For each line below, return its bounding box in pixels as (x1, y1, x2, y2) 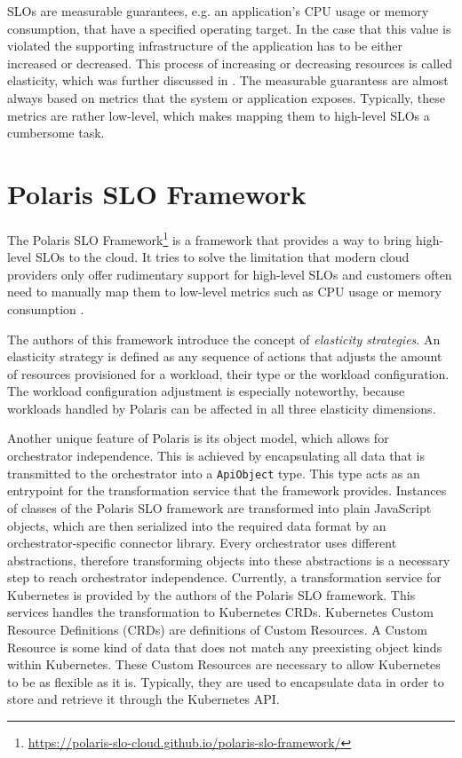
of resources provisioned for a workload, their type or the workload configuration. (7, 364, 450, 383)
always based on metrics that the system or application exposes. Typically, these (7, 88, 445, 107)
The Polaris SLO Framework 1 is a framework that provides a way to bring (7, 227, 412, 249)
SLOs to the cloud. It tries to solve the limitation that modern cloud (35, 248, 410, 266)
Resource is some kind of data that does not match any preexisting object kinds (7, 637, 442, 656)
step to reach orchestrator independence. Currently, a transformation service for (7, 568, 442, 587)
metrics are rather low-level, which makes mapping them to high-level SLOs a (7, 106, 430, 124)
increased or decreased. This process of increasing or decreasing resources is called (7, 53, 453, 72)
